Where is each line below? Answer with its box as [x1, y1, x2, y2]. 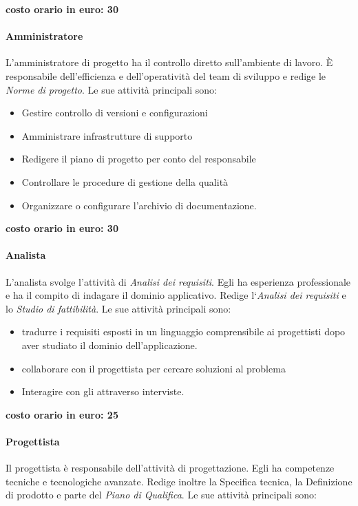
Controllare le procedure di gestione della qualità [21, 174, 229, 189]
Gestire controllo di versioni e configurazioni [21, 105, 208, 120]
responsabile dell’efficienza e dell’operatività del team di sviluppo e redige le [6, 68, 326, 83]
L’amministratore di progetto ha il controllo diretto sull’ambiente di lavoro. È [6, 55, 333, 70]
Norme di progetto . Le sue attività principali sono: [6, 82, 217, 96]
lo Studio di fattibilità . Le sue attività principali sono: [6, 301, 231, 315]
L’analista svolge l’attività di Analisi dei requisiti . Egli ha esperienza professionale [6, 274, 351, 288]
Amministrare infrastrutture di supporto [21, 128, 193, 143]
